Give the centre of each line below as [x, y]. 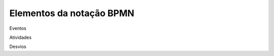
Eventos [18, 28]
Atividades [21, 37]
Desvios [18, 47]
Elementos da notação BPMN [72, 13]
